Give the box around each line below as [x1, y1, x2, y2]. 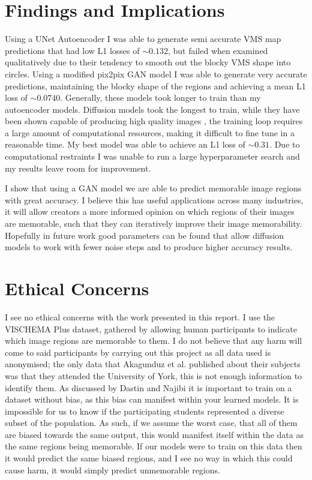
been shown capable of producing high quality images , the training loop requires [5, 115, 303, 127]
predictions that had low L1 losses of [5, 44, 140, 56]
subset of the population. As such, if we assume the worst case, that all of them [5, 416, 298, 429]
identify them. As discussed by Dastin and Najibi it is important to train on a [5, 381, 292, 394]
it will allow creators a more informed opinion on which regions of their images [5, 205, 295, 218]
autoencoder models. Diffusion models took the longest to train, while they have [5, 103, 300, 115]
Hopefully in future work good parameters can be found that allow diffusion [5, 229, 284, 241]
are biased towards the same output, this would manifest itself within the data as [5, 428, 304, 440]
